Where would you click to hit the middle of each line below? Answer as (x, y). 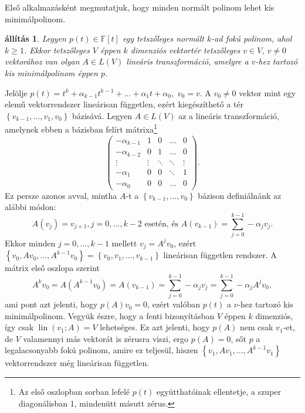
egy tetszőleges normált (163, 38)
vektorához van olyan (42, 61)
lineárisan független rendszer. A (220, 255)
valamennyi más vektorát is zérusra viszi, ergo (106, 338)
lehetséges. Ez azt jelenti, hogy (155, 327)
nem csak (256, 327)
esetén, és (162, 224)
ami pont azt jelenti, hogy (51, 304)
